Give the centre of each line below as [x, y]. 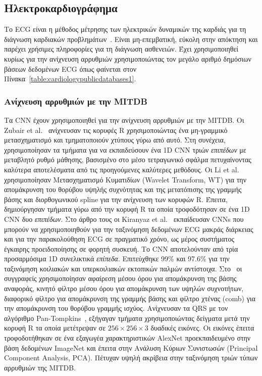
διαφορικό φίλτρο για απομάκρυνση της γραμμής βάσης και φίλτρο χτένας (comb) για [130, 298]
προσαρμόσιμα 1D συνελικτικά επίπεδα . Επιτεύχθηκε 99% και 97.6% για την [117, 258]
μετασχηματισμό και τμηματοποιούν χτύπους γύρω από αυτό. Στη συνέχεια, [115, 140]
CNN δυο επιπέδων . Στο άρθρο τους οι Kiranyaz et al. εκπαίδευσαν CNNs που [124, 219]
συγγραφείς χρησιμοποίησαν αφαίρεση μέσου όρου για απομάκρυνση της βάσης [120, 278]
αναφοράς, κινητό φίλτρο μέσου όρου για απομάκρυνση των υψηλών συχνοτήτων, [124, 288]
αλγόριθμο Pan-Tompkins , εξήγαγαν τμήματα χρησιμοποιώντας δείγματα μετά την [127, 318]
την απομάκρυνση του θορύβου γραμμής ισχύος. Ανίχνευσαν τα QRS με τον [116, 308]
